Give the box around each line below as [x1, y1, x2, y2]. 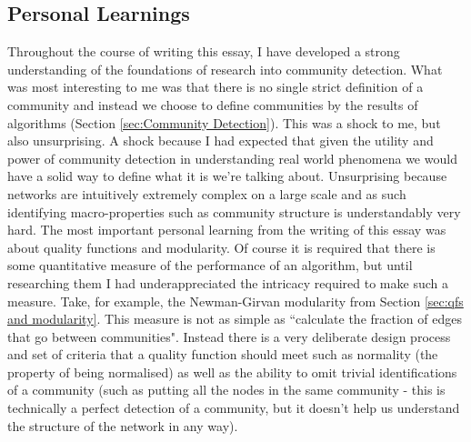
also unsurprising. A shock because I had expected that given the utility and [7, 131, 434, 150]
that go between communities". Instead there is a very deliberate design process [7, 326, 451, 346]
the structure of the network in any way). [7, 416, 238, 435]
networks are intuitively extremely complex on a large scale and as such [7, 184, 406, 203]
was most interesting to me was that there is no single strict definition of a [7, 77, 424, 96]
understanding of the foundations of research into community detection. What [7, 59, 443, 78]
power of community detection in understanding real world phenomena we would [7, 148, 457, 167]
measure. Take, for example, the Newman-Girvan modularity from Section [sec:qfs [7, 291, 464, 310]
